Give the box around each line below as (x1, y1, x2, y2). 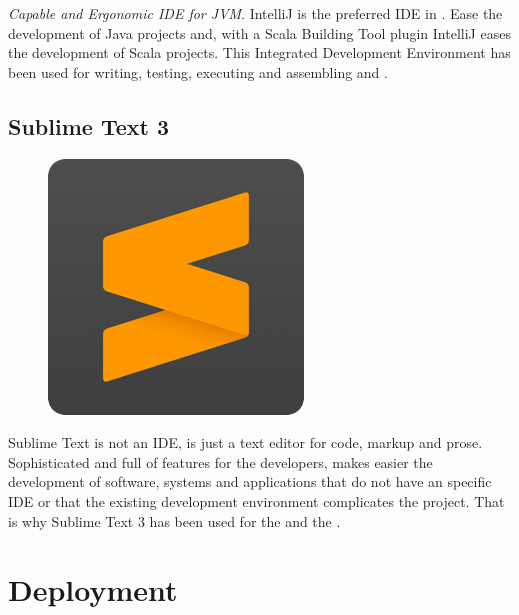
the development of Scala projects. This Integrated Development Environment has (8, 42, 511, 63)
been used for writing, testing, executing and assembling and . (8, 61, 388, 82)
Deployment (8, 569, 178, 610)
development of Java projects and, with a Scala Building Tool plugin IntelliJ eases (8, 22, 511, 43)
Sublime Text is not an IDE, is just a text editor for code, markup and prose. (8, 432, 483, 453)
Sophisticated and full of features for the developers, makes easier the (8, 451, 433, 472)
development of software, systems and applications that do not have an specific (8, 471, 492, 492)
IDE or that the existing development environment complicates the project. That (8, 490, 505, 511)
